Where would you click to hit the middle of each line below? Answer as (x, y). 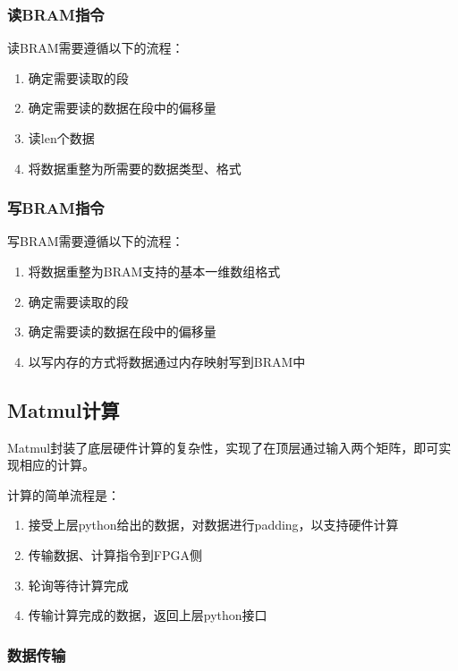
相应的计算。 (57, 465)
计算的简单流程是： (64, 494)
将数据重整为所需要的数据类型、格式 (135, 168)
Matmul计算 (64, 409)
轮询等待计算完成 (78, 585)
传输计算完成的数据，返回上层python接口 (148, 615)
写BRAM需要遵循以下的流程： (96, 241)
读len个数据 (61, 138)
